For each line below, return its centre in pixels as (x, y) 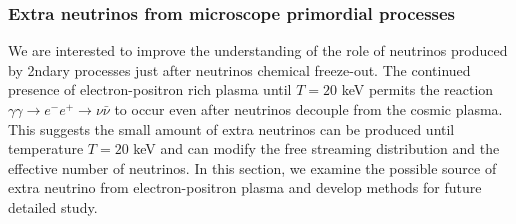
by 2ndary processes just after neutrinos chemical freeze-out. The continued (239, 69)
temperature (46, 148)
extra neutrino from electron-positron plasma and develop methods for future (245, 187)
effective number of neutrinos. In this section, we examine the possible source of (252, 167)
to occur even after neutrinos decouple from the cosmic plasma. (308, 109)
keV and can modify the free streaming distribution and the (316, 148)
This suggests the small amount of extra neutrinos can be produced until (231, 128)
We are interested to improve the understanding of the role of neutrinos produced (258, 50)
